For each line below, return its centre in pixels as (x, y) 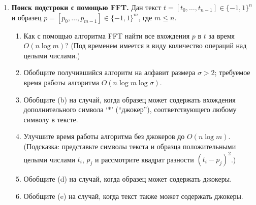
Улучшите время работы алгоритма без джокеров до (104, 136)
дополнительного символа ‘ (66, 109)
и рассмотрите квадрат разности (145, 159)
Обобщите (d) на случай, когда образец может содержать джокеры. (128, 179)
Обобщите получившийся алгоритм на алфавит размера (109, 72)
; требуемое (232, 72)
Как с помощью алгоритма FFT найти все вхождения (107, 35)
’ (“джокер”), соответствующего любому (174, 109)
